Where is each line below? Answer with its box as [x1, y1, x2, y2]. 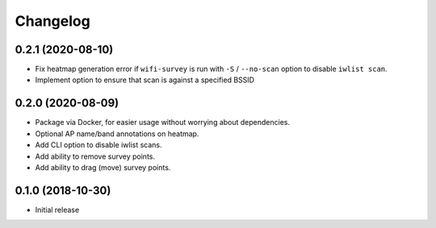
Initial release [35, 205, 80, 214]
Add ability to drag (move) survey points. [35, 162, 171, 172]
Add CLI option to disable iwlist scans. [35, 140, 162, 150]
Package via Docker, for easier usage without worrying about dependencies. [35, 118, 291, 127]
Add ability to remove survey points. [35, 151, 156, 161]
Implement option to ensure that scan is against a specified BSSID [35, 75, 254, 85]
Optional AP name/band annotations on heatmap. [35, 129, 199, 139]
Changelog [15, 12, 90, 30]
